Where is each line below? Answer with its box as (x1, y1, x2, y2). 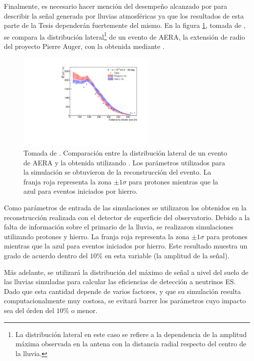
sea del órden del (4, 305, 54, 315)
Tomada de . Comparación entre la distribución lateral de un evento (23, 148, 227, 158)
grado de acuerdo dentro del (4, 250, 88, 260)
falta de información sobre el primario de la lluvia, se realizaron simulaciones (4, 222, 233, 232)
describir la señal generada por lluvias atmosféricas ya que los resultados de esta (4, 10, 244, 21)
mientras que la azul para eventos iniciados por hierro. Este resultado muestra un (4, 241, 248, 251)
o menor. (71, 305, 98, 315)
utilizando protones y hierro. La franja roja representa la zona (4, 231, 190, 241)
